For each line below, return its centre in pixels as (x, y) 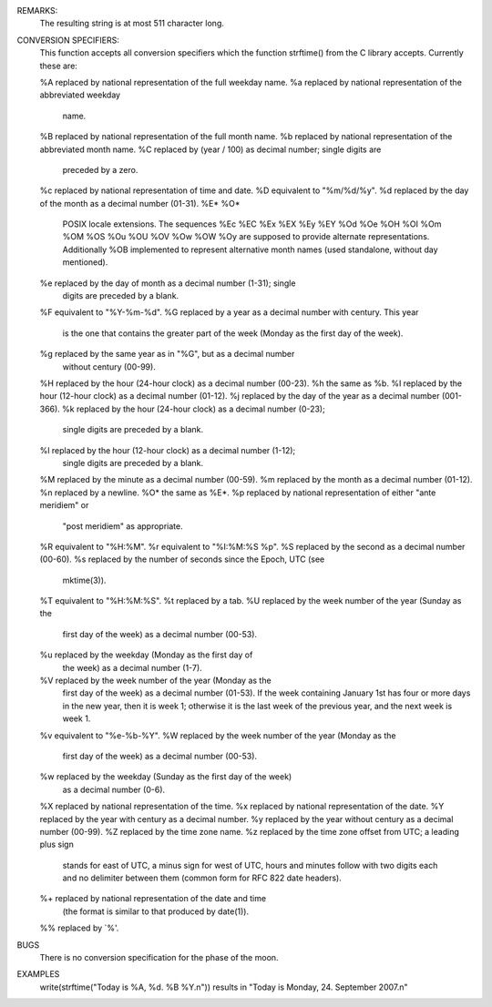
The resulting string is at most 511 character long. (132, 24)
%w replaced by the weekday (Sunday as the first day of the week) (166, 777)
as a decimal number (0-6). (114, 789)
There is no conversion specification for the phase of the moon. (159, 958)
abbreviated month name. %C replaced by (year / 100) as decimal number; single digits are (210, 149)
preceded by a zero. (100, 169)
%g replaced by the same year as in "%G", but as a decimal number (167, 354)
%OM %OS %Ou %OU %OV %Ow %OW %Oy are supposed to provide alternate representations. (246, 237)
